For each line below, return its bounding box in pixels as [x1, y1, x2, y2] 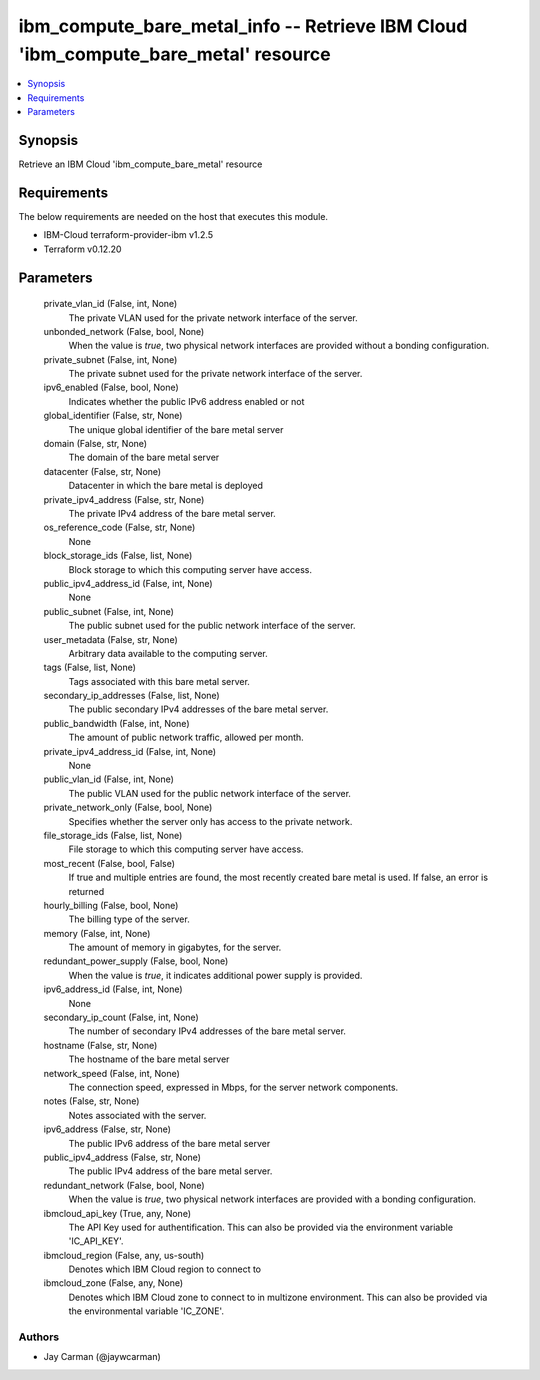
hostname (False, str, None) [43, 1039, 158, 1051]
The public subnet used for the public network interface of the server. [68, 620, 356, 632]
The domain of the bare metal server [68, 451, 220, 464]
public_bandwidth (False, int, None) [43, 717, 190, 729]
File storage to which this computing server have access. [68, 843, 304, 855]
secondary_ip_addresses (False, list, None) [43, 690, 220, 702]
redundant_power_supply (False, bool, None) [43, 955, 229, 967]
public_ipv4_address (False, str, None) [43, 1151, 202, 1163]
